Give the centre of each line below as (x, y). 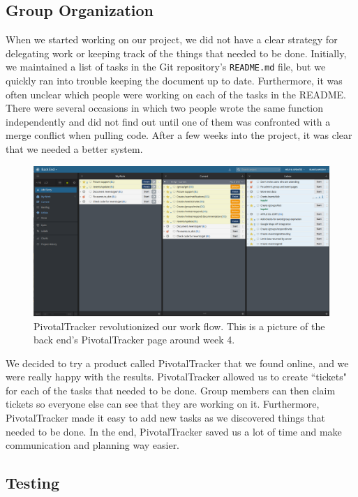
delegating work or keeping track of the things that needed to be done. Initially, (176, 53)
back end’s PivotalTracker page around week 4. (134, 340)
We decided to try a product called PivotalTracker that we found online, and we (177, 363)
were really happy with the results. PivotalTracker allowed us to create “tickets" (176, 377)
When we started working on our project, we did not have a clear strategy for (172, 39)
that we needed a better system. (74, 149)
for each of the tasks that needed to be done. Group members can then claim (171, 390)
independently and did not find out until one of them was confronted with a (168, 121)
